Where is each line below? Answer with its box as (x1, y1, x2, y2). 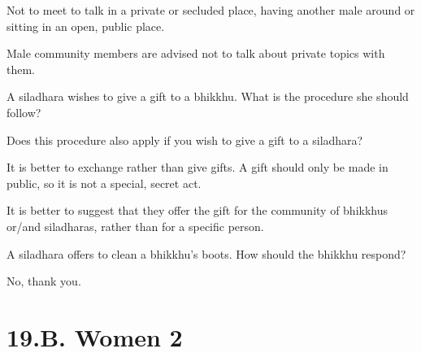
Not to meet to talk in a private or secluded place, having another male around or (7, 2, 415, 18)
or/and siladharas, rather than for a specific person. (7, 217, 264, 234)
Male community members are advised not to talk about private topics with (7, 45, 385, 62)
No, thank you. (7, 272, 81, 290)
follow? (7, 103, 41, 120)
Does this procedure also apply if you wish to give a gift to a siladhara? (7, 131, 363, 148)
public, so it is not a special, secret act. (7, 174, 202, 191)
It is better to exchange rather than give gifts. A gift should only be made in (7, 159, 388, 176)
